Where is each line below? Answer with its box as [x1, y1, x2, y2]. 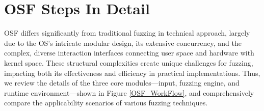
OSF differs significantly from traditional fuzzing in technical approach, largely [4, 27, 250, 38]
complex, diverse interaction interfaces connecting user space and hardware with [4, 47, 254, 58]
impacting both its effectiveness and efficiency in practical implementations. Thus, [4, 67, 260, 78]
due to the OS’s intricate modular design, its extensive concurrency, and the [4, 37, 242, 48]
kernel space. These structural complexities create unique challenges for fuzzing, [4, 57, 253, 68]
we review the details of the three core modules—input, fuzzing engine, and [4, 77, 240, 88]
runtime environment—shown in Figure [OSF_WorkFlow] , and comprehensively [4, 87, 254, 98]
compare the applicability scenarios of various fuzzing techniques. [4, 97, 208, 108]
